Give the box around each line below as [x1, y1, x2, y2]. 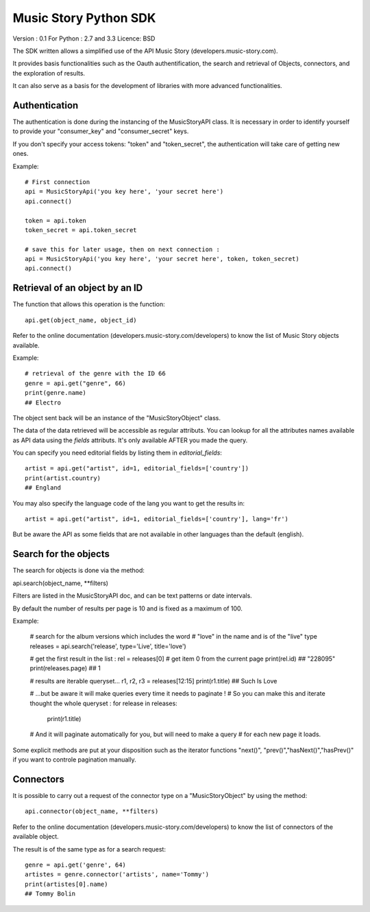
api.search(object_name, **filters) [12, 579, 109, 587]
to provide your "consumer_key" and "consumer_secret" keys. [12, 127, 189, 135]
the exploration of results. [12, 69, 86, 77]
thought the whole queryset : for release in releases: [29, 699, 177, 707]
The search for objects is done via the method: [12, 567, 145, 575]
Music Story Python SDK [12, 10, 156, 25]
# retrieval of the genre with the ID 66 [25, 369, 166, 378]
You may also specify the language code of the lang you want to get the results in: [12, 499, 245, 508]
